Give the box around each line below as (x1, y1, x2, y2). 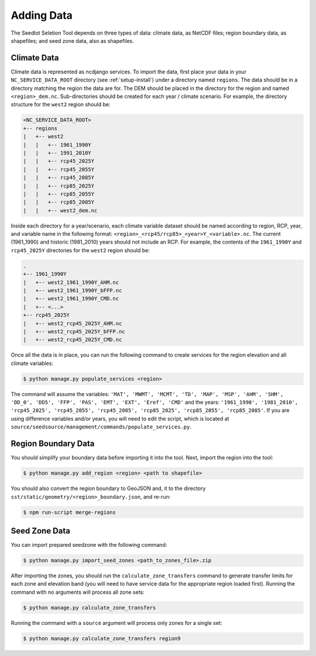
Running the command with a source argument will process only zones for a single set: (11, 619, 222, 626)
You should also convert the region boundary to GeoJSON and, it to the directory (11, 485, 206, 492)
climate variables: (11, 360, 54, 367)
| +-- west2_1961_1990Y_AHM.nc (23, 279, 119, 286)
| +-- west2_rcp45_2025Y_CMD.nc (23, 336, 122, 343)
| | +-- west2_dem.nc (23, 207, 98, 214)
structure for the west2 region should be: (11, 101, 111, 108)
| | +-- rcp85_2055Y (23, 191, 95, 197)
